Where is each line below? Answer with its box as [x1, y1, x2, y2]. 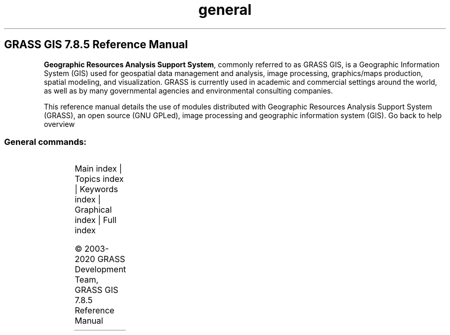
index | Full [74, 215, 117, 226]
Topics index [74, 174, 124, 184]
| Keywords [74, 184, 118, 195]
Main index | [74, 163, 122, 174]
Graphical [74, 204, 112, 215]
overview [44, 119, 75, 128]
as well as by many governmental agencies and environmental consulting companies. [44, 86, 333, 95]
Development [74, 264, 126, 275]
